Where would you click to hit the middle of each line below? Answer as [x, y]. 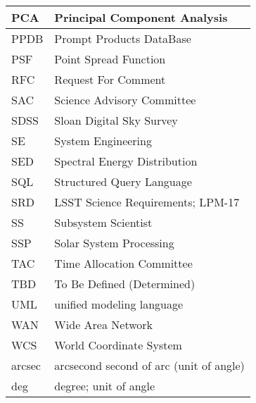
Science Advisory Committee [125, 100]
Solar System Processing [114, 243]
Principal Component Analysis [141, 17]
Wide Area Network [103, 324]
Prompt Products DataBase [123, 38]
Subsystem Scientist [103, 222]
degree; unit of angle [105, 386]
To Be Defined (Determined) [125, 284]
